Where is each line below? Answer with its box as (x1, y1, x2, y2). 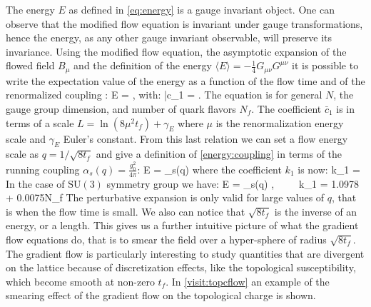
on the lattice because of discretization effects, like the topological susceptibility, (6, 260, 356, 275)
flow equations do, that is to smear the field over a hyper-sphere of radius (6, 232, 327, 247)
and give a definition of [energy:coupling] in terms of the (96, 146, 342, 161)
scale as (6, 146, 39, 161)
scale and (6, 131, 46, 146)
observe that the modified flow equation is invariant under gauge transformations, (6, 16, 363, 31)
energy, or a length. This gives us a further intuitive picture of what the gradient (6, 218, 359, 233)
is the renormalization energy (215, 115, 344, 130)
